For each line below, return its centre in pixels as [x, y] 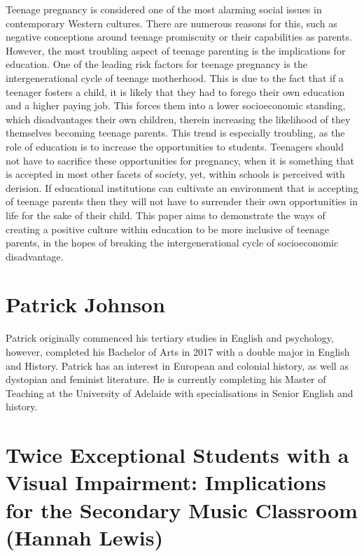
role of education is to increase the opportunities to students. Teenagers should [175, 146]
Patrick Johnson [85, 304]
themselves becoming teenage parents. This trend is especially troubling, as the [175, 133]
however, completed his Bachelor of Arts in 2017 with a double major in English [178, 352]
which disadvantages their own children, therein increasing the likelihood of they [178, 119]
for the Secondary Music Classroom [182, 509]
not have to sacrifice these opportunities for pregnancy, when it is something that [180, 160]
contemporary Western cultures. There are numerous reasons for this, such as [171, 23]
